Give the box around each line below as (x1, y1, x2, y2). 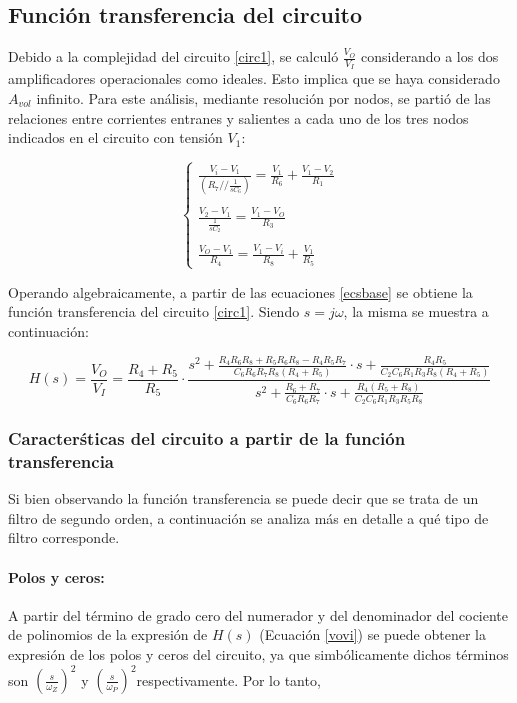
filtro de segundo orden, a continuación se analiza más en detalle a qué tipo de (8, 507, 489, 528)
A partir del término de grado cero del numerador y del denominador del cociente (8, 604, 509, 625)
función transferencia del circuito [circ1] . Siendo (8, 301, 300, 322)
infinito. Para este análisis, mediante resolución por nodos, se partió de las (36, 88, 491, 109)
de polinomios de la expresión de (8, 624, 208, 645)
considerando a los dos (361, 46, 499, 67)
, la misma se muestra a (343, 301, 489, 322)
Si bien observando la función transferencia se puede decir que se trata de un (8, 488, 479, 509)
